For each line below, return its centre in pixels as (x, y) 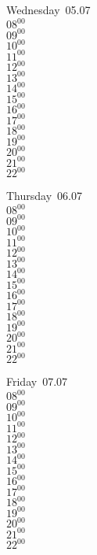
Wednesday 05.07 (48, 9)
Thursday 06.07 (44, 196)
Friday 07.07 (37, 381)
